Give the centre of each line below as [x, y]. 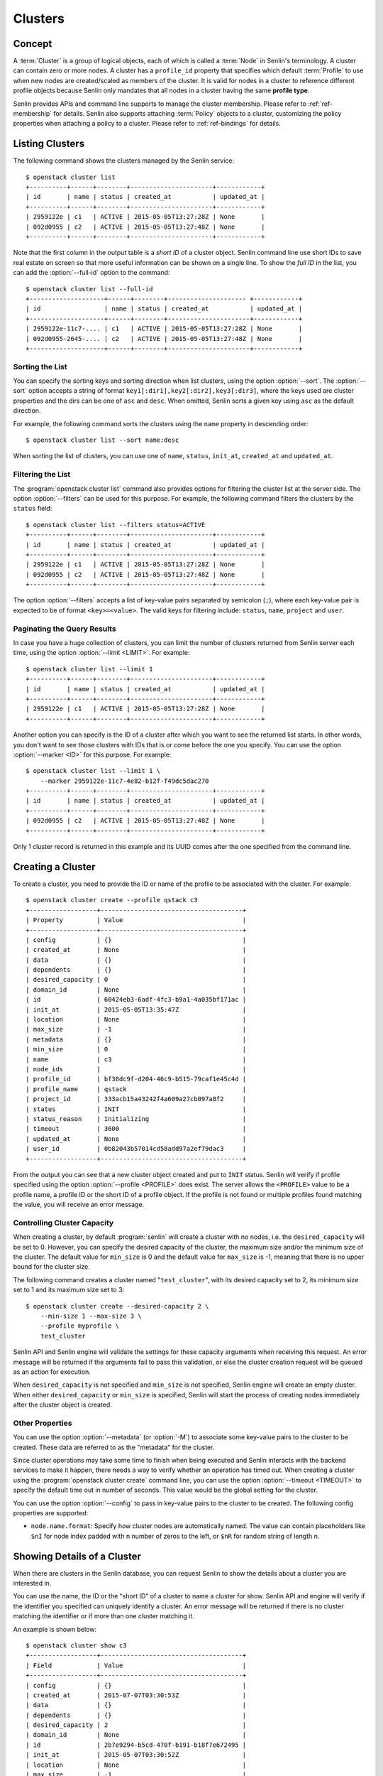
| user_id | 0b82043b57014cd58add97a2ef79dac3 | [136, 1149]
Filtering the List [42, 475]
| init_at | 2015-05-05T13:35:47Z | [136, 1009]
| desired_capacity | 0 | [136, 980]
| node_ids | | [136, 1069]
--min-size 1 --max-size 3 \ [91, 1316]
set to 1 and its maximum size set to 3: [69, 1290]
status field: [33, 509]
